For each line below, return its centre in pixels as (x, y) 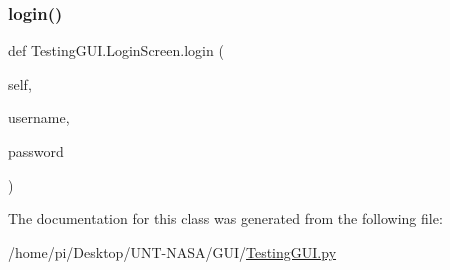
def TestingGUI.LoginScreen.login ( (116, 50)
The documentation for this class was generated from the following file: (225, 218)
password (36, 151)
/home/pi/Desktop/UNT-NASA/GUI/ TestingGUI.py (172, 251)
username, (39, 117)
